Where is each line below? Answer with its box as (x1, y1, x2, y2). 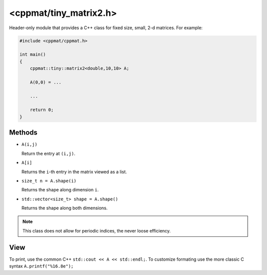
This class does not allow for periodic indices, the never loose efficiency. (22, 228, 171, 233)
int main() (19, 52, 46, 57)
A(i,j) (21, 141, 38, 147)
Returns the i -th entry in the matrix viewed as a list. (21, 169, 127, 175)
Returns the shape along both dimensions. (21, 205, 108, 211)
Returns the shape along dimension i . (21, 187, 99, 193)
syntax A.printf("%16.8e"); (9, 263, 74, 269)
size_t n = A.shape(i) (21, 178, 77, 183)
